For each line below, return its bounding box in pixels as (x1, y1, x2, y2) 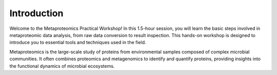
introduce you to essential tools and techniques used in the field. (9, 40, 146, 46)
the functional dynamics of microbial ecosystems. (9, 63, 115, 69)
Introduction (9, 8, 64, 19)
